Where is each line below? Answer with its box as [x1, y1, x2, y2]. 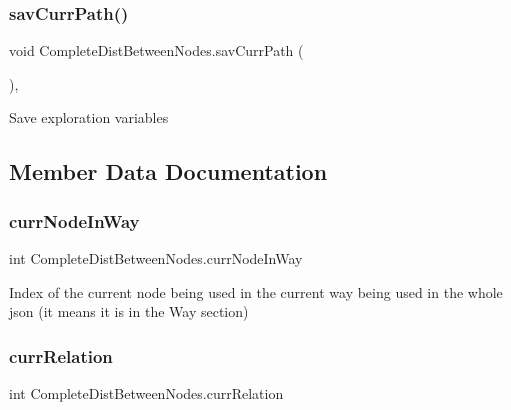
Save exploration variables [9, 107, 169, 128]
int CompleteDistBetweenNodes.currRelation [9, 383, 284, 403]
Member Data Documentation [9, 156, 328, 187]
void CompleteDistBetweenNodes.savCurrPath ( [9, 40, 304, 61]
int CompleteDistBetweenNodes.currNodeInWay [9, 248, 303, 268]
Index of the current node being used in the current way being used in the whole [9, 281, 503, 302]
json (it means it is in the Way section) [9, 301, 249, 322]
